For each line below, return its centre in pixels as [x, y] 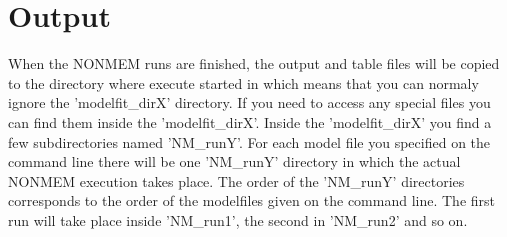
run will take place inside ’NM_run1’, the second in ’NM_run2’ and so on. [238, 219]
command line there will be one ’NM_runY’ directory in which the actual [234, 161]
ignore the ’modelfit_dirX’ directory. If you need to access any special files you [249, 102]
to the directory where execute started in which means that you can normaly [243, 82]
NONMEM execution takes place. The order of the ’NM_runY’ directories [236, 180]
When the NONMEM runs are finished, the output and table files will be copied [254, 63]
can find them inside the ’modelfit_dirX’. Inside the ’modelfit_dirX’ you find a [250, 121]
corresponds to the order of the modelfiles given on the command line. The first [251, 200]
